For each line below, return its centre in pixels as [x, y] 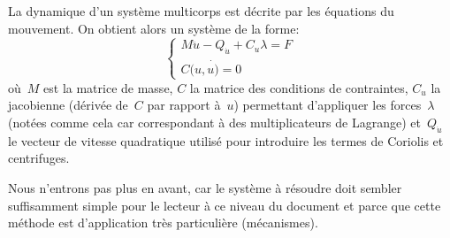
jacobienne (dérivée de [68, 105]
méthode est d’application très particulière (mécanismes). [163, 223]
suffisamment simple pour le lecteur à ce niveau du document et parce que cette [225, 205]
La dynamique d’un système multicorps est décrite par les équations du [201, 11]
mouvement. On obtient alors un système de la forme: [154, 28]
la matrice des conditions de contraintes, [299, 87]
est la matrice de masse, [108, 87]
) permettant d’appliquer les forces [328, 105]
